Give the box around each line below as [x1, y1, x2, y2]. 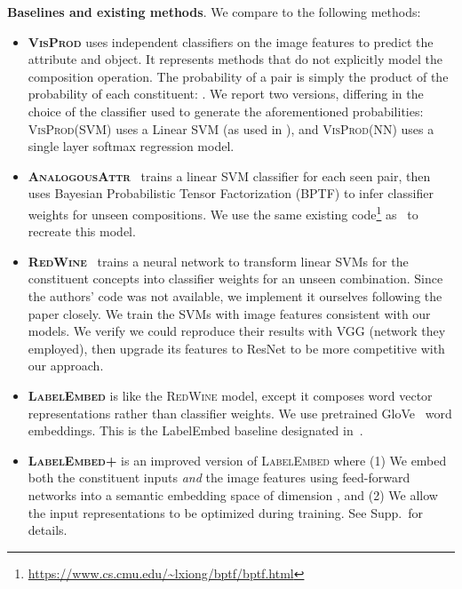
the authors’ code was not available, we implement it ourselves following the [28, 286, 442, 305]
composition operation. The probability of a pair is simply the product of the [28, 67, 449, 85]
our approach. [28, 356, 104, 375]
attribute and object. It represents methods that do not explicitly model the [28, 50, 443, 68]
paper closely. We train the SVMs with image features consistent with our [28, 304, 431, 322]
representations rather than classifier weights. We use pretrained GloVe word [28, 403, 452, 422]
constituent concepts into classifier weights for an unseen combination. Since [28, 269, 443, 288]
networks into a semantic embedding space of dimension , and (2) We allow [28, 485, 438, 504]
